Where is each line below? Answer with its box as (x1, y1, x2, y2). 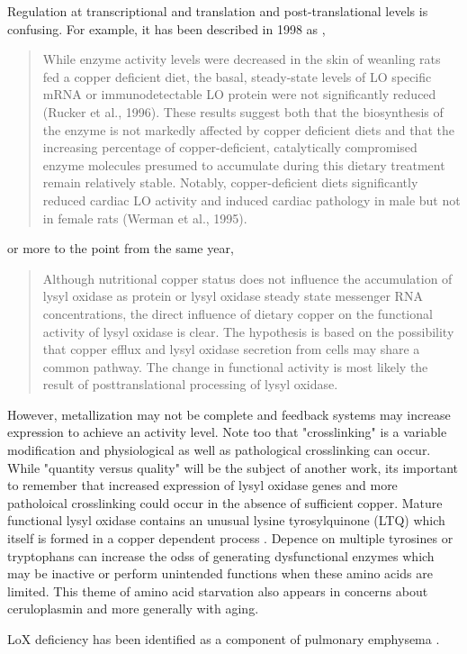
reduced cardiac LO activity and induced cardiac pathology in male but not (42, 190, 461, 209)
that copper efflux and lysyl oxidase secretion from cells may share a (42, 340, 420, 359)
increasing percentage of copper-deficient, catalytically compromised (42, 138, 418, 157)
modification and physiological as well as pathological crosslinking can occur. (7, 441, 431, 459)
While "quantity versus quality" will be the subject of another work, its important (7, 458, 458, 477)
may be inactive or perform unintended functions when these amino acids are (7, 564, 433, 583)
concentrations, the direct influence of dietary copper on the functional (42, 304, 433, 322)
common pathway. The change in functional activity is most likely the (42, 357, 428, 376)
